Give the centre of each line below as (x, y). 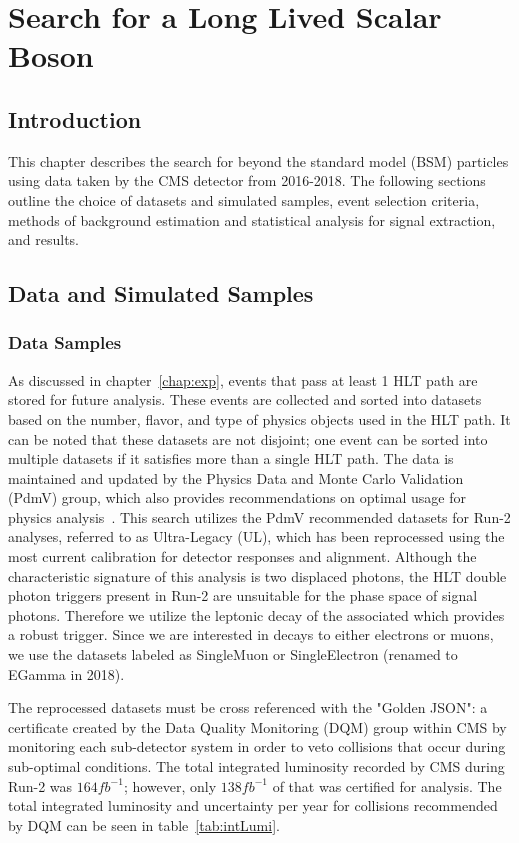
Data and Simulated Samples (161, 293)
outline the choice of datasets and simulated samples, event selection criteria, (244, 199)
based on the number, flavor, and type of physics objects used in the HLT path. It (259, 418)
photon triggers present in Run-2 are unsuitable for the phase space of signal (243, 595)
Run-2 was (40, 785)
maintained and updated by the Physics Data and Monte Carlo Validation (236, 477)
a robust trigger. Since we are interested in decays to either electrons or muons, (251, 634)
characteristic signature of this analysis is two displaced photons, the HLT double (257, 575)
